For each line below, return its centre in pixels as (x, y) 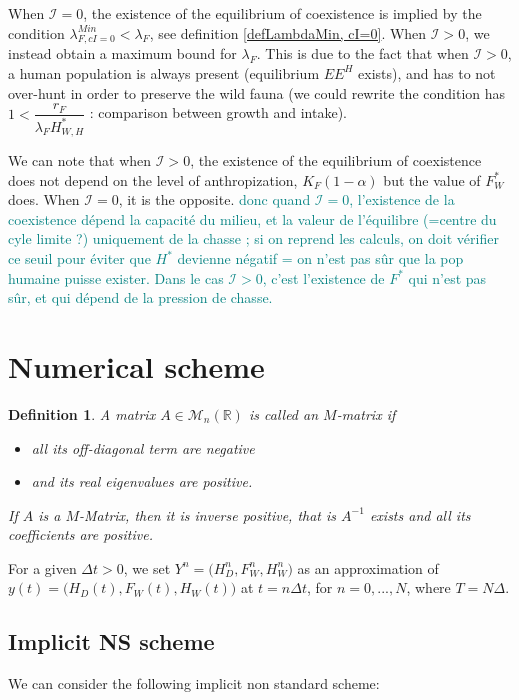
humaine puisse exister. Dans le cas (116, 277)
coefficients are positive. (80, 534)
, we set (147, 567)
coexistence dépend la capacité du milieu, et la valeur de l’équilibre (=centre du (252, 218)
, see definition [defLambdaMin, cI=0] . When (288, 32)
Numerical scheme (136, 365)
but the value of (432, 179)
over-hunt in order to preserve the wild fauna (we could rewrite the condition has (257, 92)
